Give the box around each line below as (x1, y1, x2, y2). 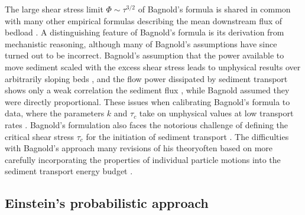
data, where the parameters (5, 107, 105, 119)
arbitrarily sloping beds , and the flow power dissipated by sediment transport (5, 72, 288, 84)
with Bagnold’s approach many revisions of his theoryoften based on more (5, 142, 273, 154)
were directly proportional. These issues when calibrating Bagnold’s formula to (5, 95, 290, 107)
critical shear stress (5, 130, 74, 142)
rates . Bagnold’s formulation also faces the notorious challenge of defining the (5, 118, 288, 131)
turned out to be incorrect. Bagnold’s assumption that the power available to (5, 49, 284, 61)
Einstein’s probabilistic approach (5, 194, 209, 212)
